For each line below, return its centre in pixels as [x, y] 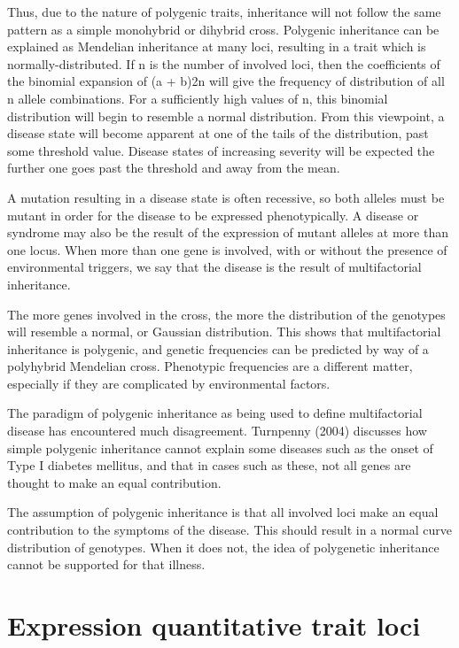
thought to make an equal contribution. [114, 482]
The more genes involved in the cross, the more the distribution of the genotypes [226, 314]
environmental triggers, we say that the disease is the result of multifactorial [214, 267]
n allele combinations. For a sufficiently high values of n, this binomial [198, 98]
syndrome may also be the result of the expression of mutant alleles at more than [228, 232]
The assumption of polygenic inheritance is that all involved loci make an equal [223, 512]
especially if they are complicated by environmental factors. [169, 383]
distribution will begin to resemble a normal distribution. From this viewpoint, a [226, 116]
